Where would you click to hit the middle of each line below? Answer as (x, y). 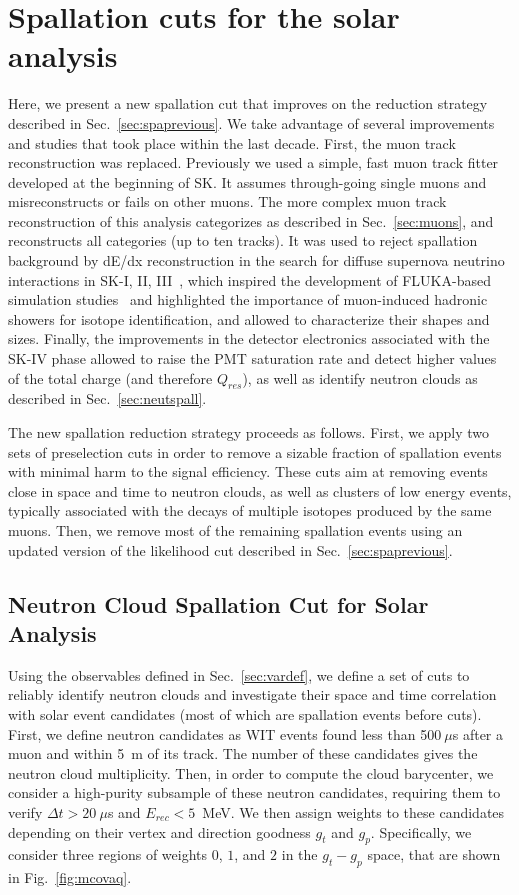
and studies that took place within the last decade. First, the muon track (232, 142)
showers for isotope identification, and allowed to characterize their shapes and (249, 318)
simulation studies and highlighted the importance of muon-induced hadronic (248, 299)
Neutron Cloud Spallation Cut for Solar (218, 603)
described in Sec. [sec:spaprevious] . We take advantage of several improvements (251, 122)
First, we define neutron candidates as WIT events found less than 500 (225, 733)
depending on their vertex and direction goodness (159, 831)
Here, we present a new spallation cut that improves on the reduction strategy (248, 103)
